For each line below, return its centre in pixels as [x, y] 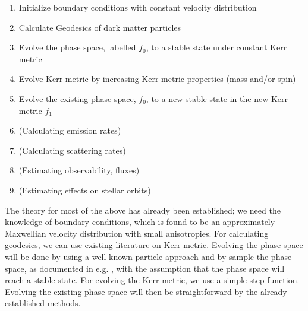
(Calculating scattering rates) [72, 150]
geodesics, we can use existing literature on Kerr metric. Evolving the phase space [154, 245]
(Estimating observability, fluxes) [79, 170]
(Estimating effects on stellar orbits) [85, 190]
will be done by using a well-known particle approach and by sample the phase [148, 256]
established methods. [43, 303]
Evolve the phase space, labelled [77, 47]
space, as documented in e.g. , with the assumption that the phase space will [145, 268]
